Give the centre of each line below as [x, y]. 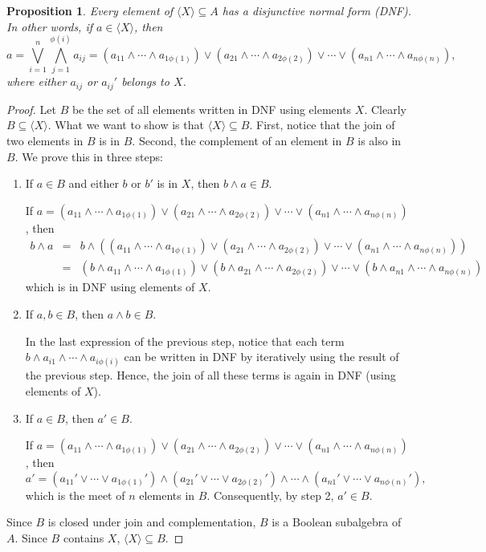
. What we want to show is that [126, 125]
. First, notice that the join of [322, 125]
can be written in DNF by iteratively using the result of [261, 357]
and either [94, 183]
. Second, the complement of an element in [237, 140]
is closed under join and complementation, [152, 522]
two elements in [45, 140]
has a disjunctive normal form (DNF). [317, 10]
